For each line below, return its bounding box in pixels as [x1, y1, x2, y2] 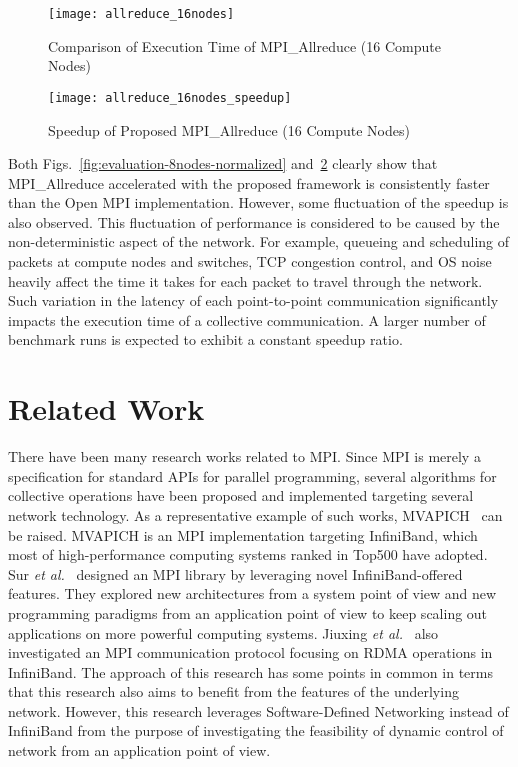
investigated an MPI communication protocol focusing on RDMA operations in [8, 642, 493, 663]
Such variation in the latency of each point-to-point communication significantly [8, 290, 499, 311]
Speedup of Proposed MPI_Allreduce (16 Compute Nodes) [48, 119, 410, 140]
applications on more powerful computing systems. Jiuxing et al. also [8, 622, 439, 643]
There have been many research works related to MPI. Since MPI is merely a [8, 446, 481, 467]
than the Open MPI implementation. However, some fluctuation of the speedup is [8, 192, 509, 213]
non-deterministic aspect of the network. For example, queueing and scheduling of [8, 231, 510, 252]
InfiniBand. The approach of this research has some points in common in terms [8, 661, 493, 682]
